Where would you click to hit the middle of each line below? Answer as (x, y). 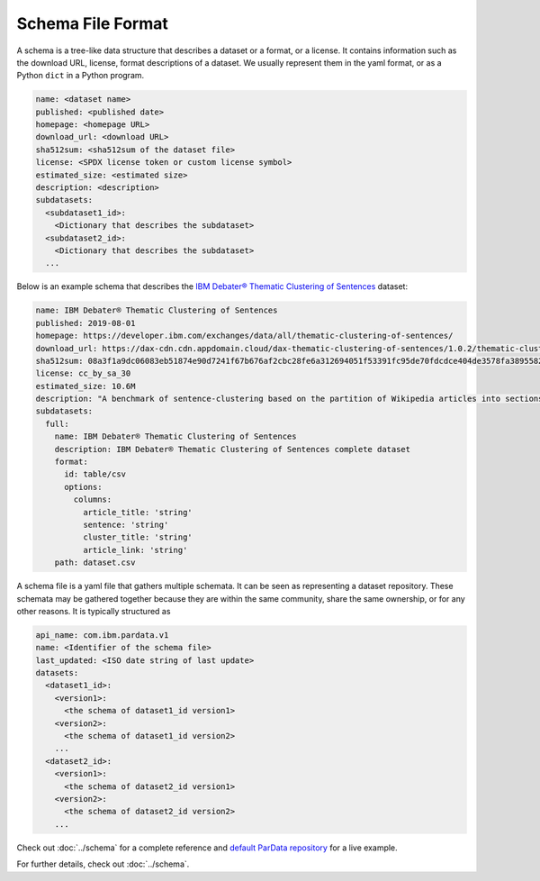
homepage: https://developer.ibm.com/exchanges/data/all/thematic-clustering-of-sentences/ (244, 336)
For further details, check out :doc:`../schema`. (103, 864)
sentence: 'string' (126, 525)
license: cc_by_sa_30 (83, 373)
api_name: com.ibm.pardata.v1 (102, 635)
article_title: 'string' (137, 512)
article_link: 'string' (135, 550)
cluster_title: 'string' (137, 537)
